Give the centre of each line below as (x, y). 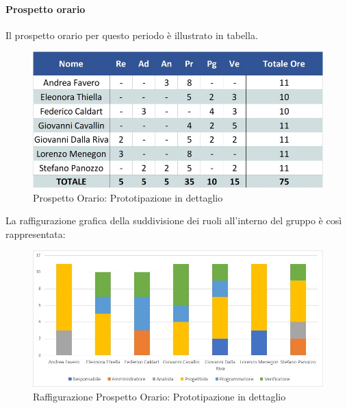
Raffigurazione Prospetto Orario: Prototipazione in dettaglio (159, 396)
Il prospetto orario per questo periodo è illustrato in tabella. (132, 35)
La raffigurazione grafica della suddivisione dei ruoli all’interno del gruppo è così (174, 220)
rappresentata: (36, 233)
